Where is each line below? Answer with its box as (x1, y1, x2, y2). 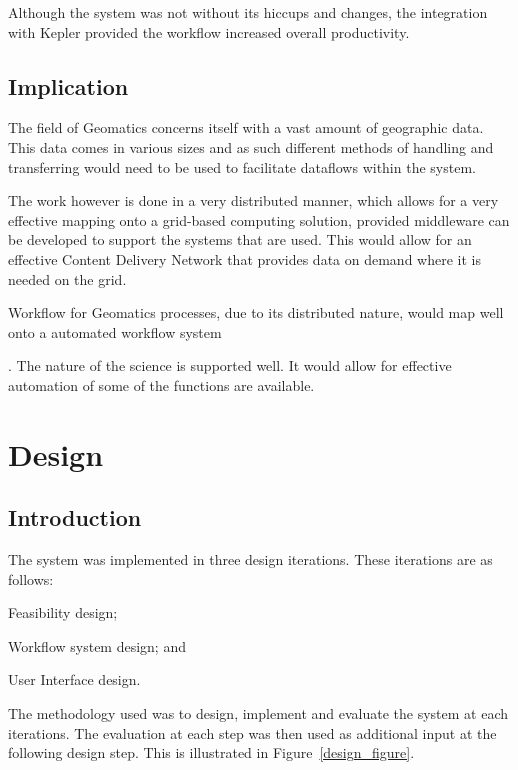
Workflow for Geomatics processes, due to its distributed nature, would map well (8, 302, 504, 323)
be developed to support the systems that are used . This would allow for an (8, 229, 472, 250)
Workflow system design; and (8, 635, 186, 656)
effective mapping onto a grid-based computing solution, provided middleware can (8, 209, 510, 230)
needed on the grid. (8, 268, 127, 289)
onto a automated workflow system (8, 321, 222, 342)
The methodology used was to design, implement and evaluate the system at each (8, 703, 509, 724)
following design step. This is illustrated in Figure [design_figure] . (8, 742, 415, 763)
